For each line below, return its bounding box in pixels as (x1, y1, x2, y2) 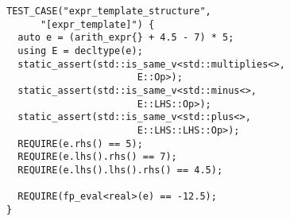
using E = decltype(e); (17, 45, 143, 56)
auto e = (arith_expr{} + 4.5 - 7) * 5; (17, 32, 234, 44)
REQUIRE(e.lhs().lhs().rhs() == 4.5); (17, 164, 223, 176)
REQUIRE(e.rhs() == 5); (17, 138, 143, 149)
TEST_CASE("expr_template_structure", (6, 6, 211, 17)
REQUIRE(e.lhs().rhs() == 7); (17, 151, 177, 163)
